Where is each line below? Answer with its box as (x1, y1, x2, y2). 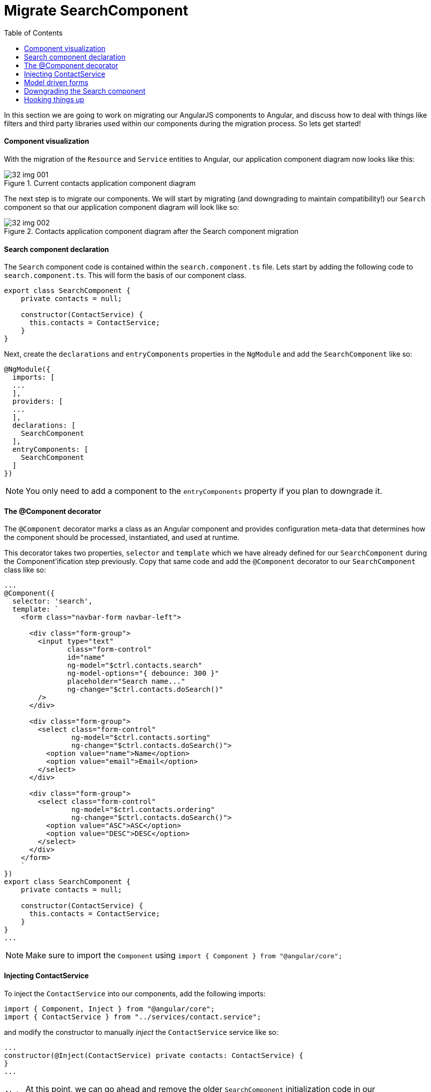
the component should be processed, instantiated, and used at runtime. (4, 533, 239, 542)
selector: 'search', (12, 597, 93, 606)
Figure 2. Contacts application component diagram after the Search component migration (4, 226, 298, 235)
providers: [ (12, 397, 63, 406)
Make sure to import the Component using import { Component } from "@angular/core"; (25, 950, 342, 961)
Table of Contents (4, 28, 63, 37)
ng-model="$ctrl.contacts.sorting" (71, 733, 211, 742)
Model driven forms (24, 78, 88, 87)
